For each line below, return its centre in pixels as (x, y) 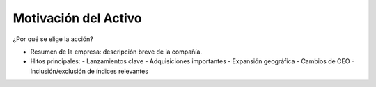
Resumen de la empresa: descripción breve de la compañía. (116, 52)
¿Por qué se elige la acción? (53, 39)
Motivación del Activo (77, 18)
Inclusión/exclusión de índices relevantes (89, 71)
